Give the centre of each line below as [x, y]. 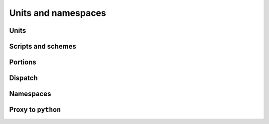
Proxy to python [35, 110]
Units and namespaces [58, 13]
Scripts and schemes [43, 46]
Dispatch [24, 78]
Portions [23, 62]
